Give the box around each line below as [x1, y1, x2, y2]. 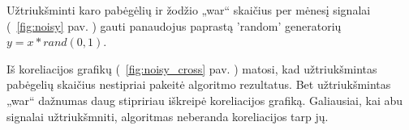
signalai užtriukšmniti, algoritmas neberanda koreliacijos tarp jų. [6, 107, 329, 124]
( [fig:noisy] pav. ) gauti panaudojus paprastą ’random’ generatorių [6, 17, 342, 34]
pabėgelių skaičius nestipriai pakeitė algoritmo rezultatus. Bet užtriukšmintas [6, 76, 391, 93]
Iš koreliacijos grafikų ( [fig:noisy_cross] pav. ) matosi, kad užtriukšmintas [6, 60, 377, 77]
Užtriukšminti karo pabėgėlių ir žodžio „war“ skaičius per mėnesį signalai [6, 2, 371, 18]
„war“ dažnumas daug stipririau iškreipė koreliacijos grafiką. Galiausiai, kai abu [6, 91, 403, 108]
